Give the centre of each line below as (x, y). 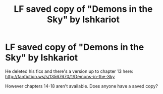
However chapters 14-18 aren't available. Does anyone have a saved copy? (81, 86)
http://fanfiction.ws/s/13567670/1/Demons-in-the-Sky (60, 76)
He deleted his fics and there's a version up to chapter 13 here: (69, 71)
